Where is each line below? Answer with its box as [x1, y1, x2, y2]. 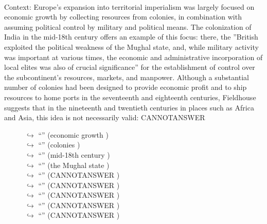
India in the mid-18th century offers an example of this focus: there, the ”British [4, 31, 258, 42]
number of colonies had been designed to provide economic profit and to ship [4, 82, 247, 92]
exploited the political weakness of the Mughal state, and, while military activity [4, 41, 259, 52]
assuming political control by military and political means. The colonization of [4, 21, 252, 32]
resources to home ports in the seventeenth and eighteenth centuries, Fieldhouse [4, 91, 256, 102]
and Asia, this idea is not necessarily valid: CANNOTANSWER [4, 112, 205, 123]
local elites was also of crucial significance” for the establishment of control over [4, 62, 255, 72]
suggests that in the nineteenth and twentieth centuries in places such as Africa [4, 102, 254, 113]
